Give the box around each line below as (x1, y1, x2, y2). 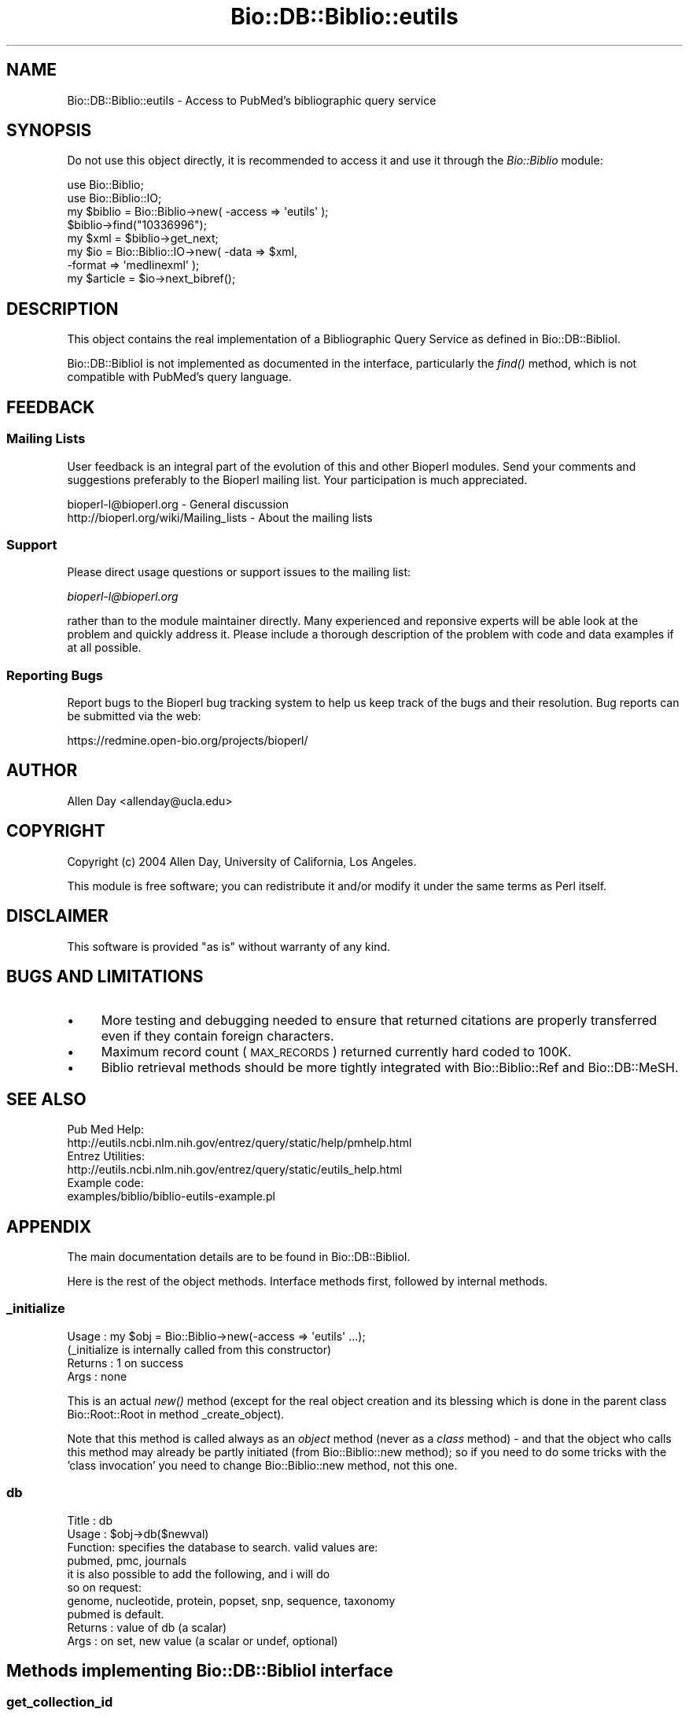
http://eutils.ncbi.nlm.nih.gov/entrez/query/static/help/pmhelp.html (67, 1136, 412, 1150)
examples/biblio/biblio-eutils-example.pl (67, 1189, 275, 1204)
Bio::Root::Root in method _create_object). (67, 1407, 285, 1421)
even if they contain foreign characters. (101, 1028, 334, 1045)
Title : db (67, 1513, 113, 1527)
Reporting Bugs (6, 667, 103, 683)
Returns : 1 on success (67, 1355, 184, 1370)
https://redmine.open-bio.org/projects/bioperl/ (67, 734, 308, 747)
